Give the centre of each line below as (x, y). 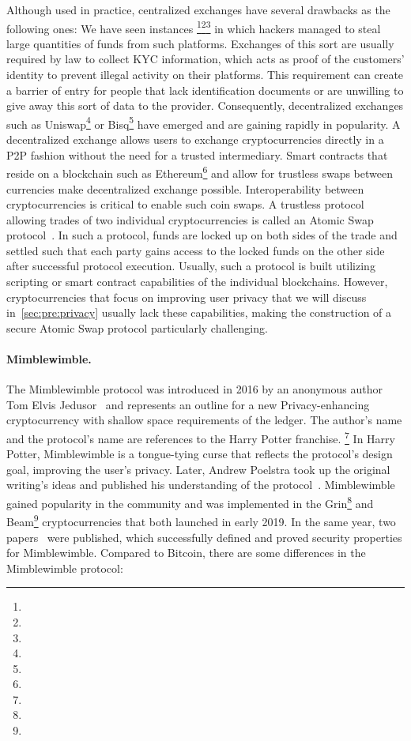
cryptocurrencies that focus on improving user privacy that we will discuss (187, 297)
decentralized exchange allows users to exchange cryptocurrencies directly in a (195, 139)
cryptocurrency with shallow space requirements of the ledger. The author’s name (204, 420)
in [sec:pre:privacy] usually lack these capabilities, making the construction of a (199, 312)
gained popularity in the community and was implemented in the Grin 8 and (190, 502)
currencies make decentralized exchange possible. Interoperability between (185, 188)
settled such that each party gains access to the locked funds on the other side (196, 250)
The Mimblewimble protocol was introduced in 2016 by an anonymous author (194, 389)
